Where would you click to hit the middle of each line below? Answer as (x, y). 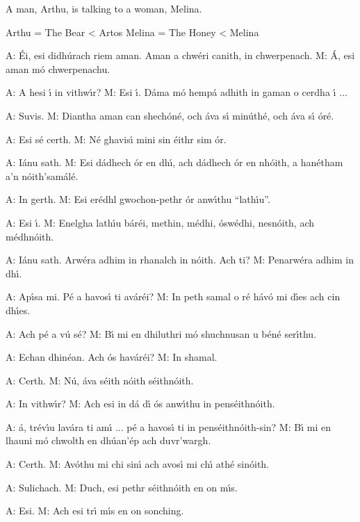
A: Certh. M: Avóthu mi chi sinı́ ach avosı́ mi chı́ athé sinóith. (138, 464)
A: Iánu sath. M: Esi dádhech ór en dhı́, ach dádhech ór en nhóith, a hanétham (174, 162)
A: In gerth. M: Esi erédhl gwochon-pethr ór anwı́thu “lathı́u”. (138, 199)
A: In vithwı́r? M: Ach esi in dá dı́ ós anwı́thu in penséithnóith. (140, 403)
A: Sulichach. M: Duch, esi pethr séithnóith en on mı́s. (122, 487)
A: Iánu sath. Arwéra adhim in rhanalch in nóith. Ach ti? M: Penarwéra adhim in (180, 260)
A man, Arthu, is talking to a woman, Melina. (104, 8)
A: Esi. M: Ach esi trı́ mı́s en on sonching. (95, 511)
